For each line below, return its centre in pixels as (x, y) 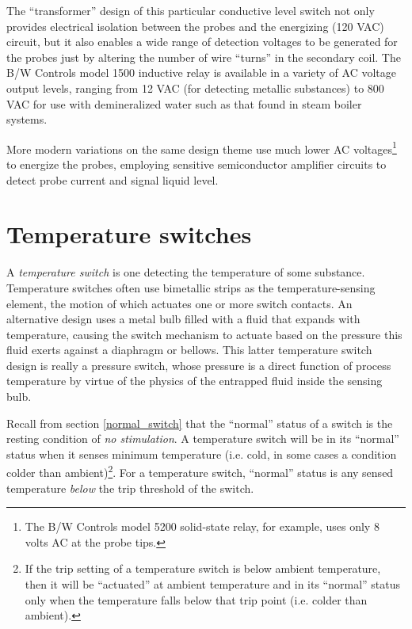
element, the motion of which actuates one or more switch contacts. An (179, 303)
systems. (27, 119)
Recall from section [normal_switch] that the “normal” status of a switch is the (200, 423)
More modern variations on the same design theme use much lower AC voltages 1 (202, 147)
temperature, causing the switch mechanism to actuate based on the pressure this (204, 334)
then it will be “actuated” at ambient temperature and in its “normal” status (213, 584)
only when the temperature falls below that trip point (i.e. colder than (196, 599)
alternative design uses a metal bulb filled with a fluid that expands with (183, 319)
